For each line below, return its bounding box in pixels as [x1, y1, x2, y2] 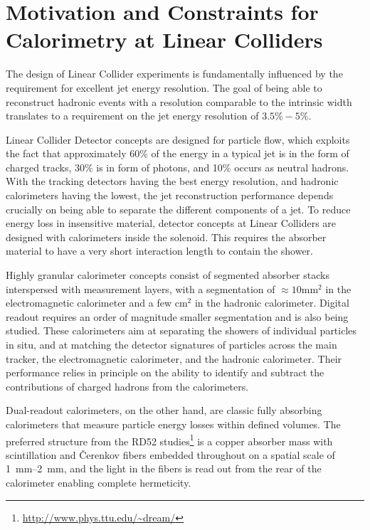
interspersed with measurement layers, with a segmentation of [6, 281, 275, 296]
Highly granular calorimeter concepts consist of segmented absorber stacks [6, 267, 329, 282]
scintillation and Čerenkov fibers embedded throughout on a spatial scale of [6, 447, 335, 462]
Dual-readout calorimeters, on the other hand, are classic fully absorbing [6, 403, 322, 418]
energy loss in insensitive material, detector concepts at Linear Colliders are [6, 216, 337, 230]
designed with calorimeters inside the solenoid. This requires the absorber [6, 229, 327, 244]
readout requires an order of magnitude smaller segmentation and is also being [6, 309, 349, 324]
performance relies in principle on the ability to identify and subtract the [6, 365, 324, 380]
